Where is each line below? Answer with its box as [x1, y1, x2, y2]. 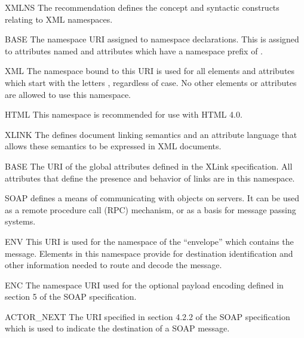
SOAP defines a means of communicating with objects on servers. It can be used [5, 192, 300, 204]
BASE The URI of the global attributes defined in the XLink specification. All [5, 159, 293, 172]
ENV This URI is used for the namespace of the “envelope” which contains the [5, 235, 294, 247]
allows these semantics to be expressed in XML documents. [5, 140, 222, 152]
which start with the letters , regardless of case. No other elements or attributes [5, 76, 297, 88]
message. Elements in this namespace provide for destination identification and [5, 247, 293, 259]
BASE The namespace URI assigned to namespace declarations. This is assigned [5, 33, 299, 45]
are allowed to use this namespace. [5, 88, 131, 100]
